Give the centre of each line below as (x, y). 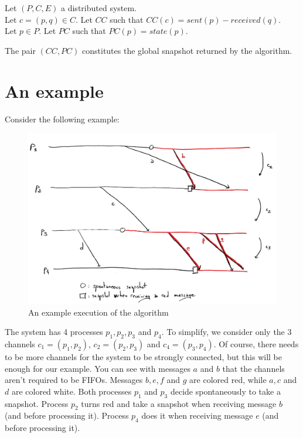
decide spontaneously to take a (225, 391)
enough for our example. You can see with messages (98, 368)
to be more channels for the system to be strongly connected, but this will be (143, 356)
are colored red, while (228, 380)
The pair (20, 50)
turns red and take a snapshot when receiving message (179, 403)
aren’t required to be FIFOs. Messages (74, 380)
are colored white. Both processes (72, 391)
